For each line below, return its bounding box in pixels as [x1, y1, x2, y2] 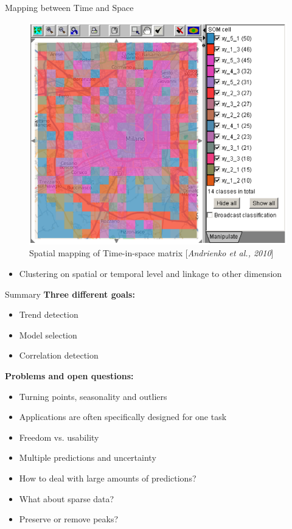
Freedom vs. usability [19, 430, 99, 443]
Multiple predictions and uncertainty [19, 451, 156, 464]
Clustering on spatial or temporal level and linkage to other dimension [19, 267, 282, 280]
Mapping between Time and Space [5, 1, 134, 13]
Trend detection [19, 308, 78, 321]
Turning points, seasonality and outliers [19, 390, 167, 402]
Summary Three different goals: [5, 287, 135, 300]
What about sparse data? [19, 492, 114, 505]
